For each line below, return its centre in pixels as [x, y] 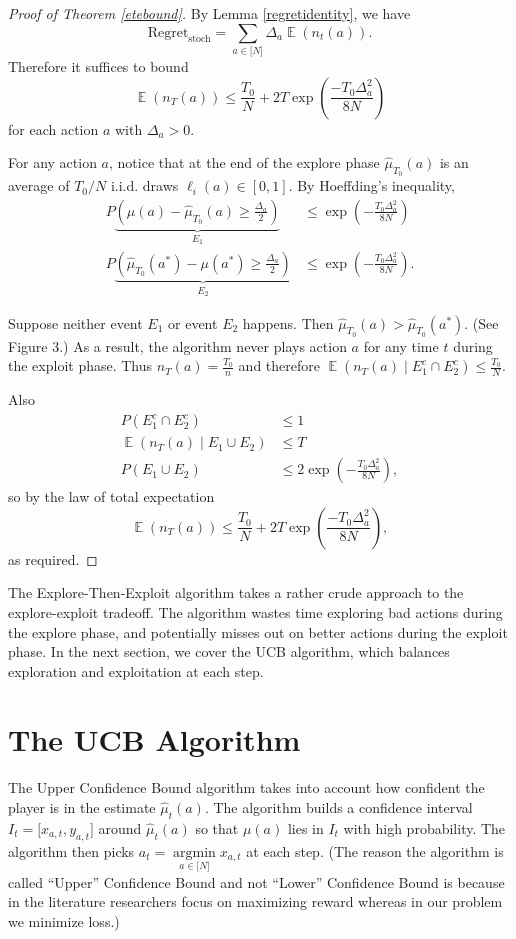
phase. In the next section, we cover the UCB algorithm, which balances [229, 651]
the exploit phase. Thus [80, 365]
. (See [481, 322]
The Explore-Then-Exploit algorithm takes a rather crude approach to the [236, 592]
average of [39, 185]
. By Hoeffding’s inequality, [371, 185]
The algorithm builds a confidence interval [343, 807]
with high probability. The [424, 827]
